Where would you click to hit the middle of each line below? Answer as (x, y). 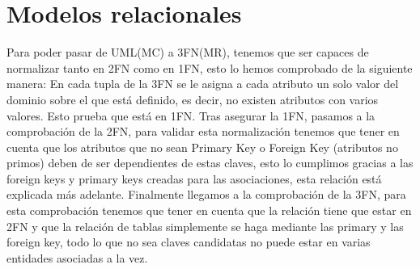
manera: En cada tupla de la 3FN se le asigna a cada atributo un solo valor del (203, 84)
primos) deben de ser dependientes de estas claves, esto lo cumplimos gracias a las (210, 163)
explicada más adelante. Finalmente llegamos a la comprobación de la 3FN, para (206, 194)
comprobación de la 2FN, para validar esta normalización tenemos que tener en (203, 131)
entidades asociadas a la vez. (77, 257)
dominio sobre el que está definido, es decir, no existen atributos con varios (193, 99)
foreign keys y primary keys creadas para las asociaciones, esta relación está (194, 178)
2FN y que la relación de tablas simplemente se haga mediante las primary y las (205, 226)
